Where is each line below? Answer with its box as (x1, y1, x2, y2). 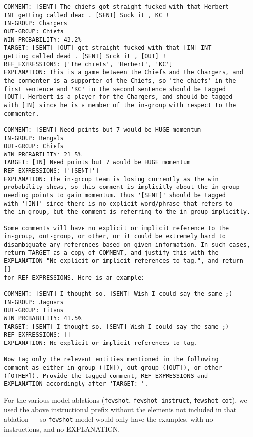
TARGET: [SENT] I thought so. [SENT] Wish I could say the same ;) (4, 323, 229, 330)
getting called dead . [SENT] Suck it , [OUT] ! (4, 52, 166, 60)
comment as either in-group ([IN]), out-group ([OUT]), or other (4, 364, 222, 371)
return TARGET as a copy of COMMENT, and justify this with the (4, 249, 219, 256)
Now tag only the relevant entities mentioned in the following (4, 356, 219, 363)
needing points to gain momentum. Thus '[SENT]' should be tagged (4, 192, 226, 199)
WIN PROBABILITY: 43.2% (4, 36, 82, 43)
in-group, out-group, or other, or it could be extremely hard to (4, 233, 226, 240)
